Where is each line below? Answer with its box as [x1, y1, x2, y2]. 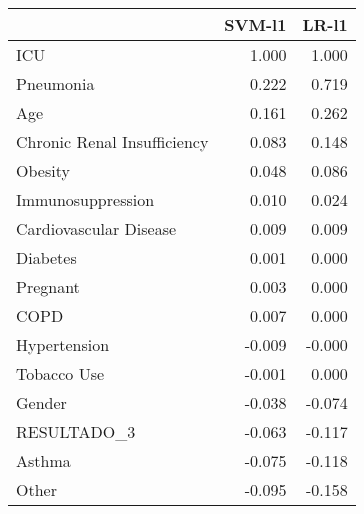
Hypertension [16, 333, 110, 356]
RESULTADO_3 [16, 420, 136, 443]
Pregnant [16, 275, 80, 298]
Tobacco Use [16, 362, 105, 385]
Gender [16, 391, 67, 414]
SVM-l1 [224, 13, 287, 36]
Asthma [16, 449, 71, 472]
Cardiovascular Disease [16, 217, 177, 240]
